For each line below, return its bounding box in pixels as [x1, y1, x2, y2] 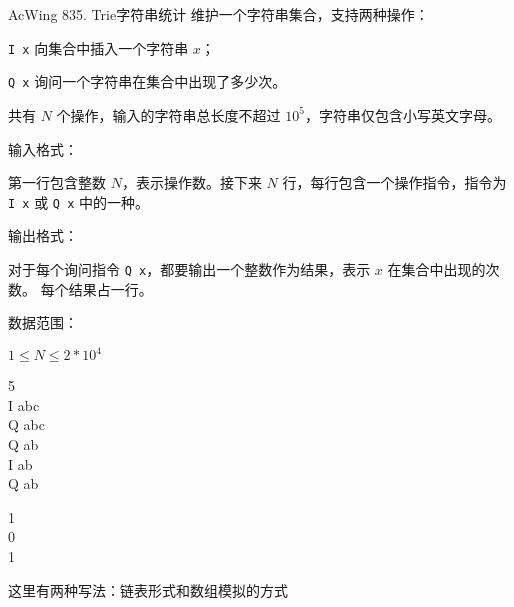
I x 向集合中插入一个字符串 [8, 37, 189, 58]
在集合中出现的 [387, 258, 486, 279]
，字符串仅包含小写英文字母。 [304, 104, 501, 125]
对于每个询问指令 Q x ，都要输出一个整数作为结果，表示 [8, 258, 371, 279]
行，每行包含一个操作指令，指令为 [282, 172, 507, 193]
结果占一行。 [68, 278, 153, 299]
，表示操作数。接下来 [121, 172, 262, 193]
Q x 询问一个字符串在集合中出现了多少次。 [8, 71, 287, 92]
